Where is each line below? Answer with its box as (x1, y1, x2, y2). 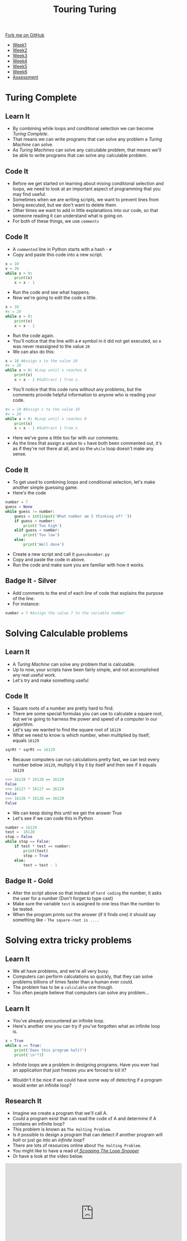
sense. (12, 451, 27, 457)
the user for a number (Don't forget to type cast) (12, 895, 113, 901)
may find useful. (12, 191, 46, 197)
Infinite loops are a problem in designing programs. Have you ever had (12, 1061, 159, 1067)
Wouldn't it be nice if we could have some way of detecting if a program (12, 1077, 162, 1083)
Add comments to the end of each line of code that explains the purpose (12, 590, 164, 596)
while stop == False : (5, 839, 51, 844)
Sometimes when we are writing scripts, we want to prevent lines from (12, 196, 159, 202)
